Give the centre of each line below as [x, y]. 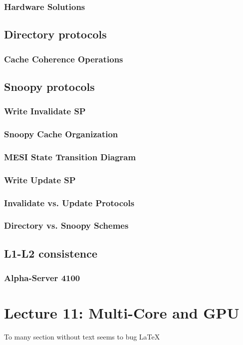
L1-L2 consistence [51, 253]
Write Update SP [40, 179]
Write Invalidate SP [45, 111]
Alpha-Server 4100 [42, 278]
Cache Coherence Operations [64, 59]
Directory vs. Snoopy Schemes [66, 225]
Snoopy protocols [49, 86]
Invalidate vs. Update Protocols [69, 202]
